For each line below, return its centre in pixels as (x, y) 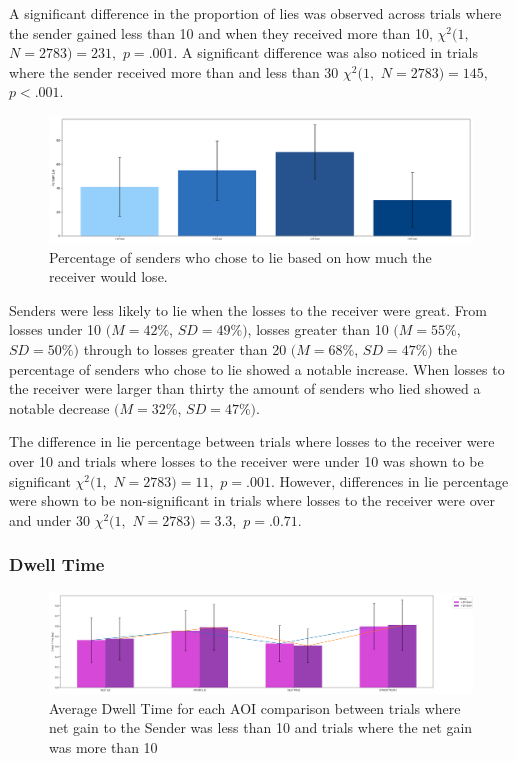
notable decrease (59, 407)
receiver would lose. (108, 276)
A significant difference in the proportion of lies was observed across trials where (255, 13)
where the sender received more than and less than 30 (174, 71)
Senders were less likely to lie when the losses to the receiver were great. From (248, 309)
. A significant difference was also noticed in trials (326, 52)
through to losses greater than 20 (185, 349)
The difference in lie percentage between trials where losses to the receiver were (252, 441)
